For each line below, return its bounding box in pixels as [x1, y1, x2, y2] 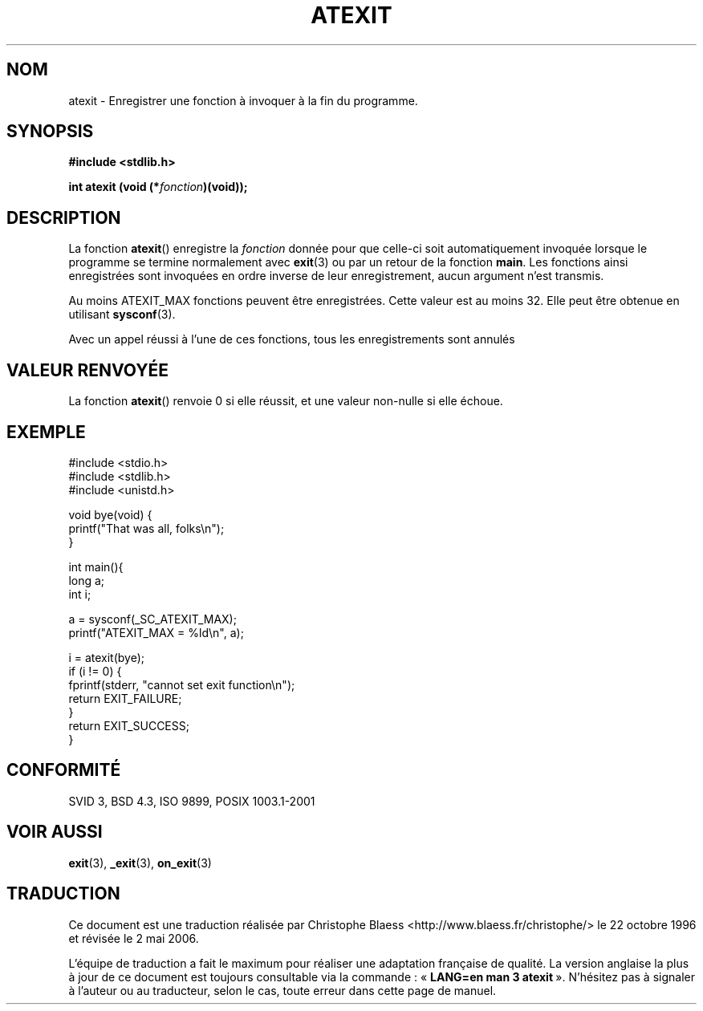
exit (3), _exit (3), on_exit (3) [68, 855, 212, 870]
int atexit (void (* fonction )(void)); [68, 180, 248, 194]
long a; [68, 573, 105, 587]
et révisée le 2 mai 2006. [68, 931, 199, 945]
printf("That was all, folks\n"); [68, 521, 225, 535]
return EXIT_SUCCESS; [68, 718, 189, 733]
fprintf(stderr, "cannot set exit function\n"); [68, 677, 295, 692]
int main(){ [68, 559, 124, 574]
